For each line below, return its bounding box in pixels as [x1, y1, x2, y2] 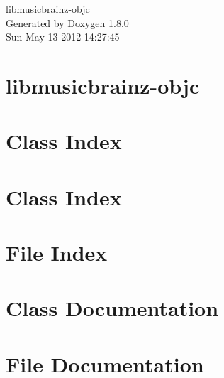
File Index [6, 238, 108, 267]
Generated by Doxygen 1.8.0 [6, 15, 129, 30]
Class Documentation [6, 293, 219, 323]
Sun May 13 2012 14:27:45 [6, 29, 120, 44]
